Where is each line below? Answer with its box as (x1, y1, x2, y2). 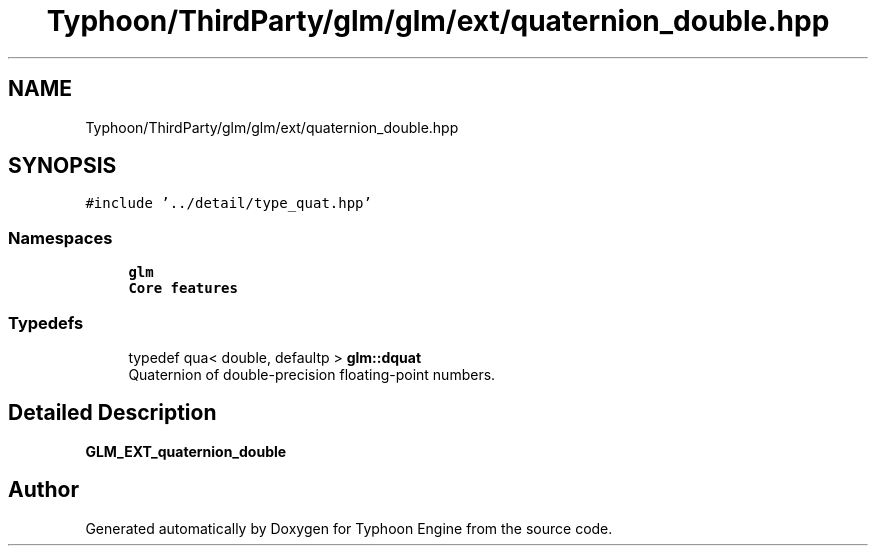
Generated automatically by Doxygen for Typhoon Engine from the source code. (85, 519, 613, 537)
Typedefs (8, 312, 84, 333)
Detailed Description (8, 400, 217, 426)
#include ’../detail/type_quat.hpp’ (85, 195, 372, 212)
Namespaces (8, 227, 113, 248)
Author (8, 477, 79, 503)
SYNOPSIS (8, 153, 117, 179)
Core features (128, 280, 238, 297)
